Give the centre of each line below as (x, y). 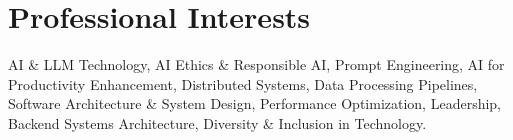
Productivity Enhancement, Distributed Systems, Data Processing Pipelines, (243, 83)
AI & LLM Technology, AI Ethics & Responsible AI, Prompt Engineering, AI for (256, 64)
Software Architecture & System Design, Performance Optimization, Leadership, (254, 103)
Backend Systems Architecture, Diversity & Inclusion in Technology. (217, 122)
